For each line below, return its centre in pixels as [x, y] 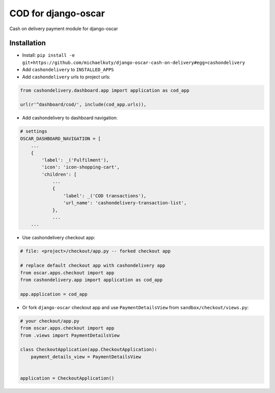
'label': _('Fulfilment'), [75, 160]
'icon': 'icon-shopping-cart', [80, 167]
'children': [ [59, 174]
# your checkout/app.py [50, 321]
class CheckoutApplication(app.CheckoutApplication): [89, 350]
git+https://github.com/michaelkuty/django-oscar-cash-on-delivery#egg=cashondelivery [134, 62]
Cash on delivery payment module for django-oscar [64, 29]
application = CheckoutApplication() [67, 378]
